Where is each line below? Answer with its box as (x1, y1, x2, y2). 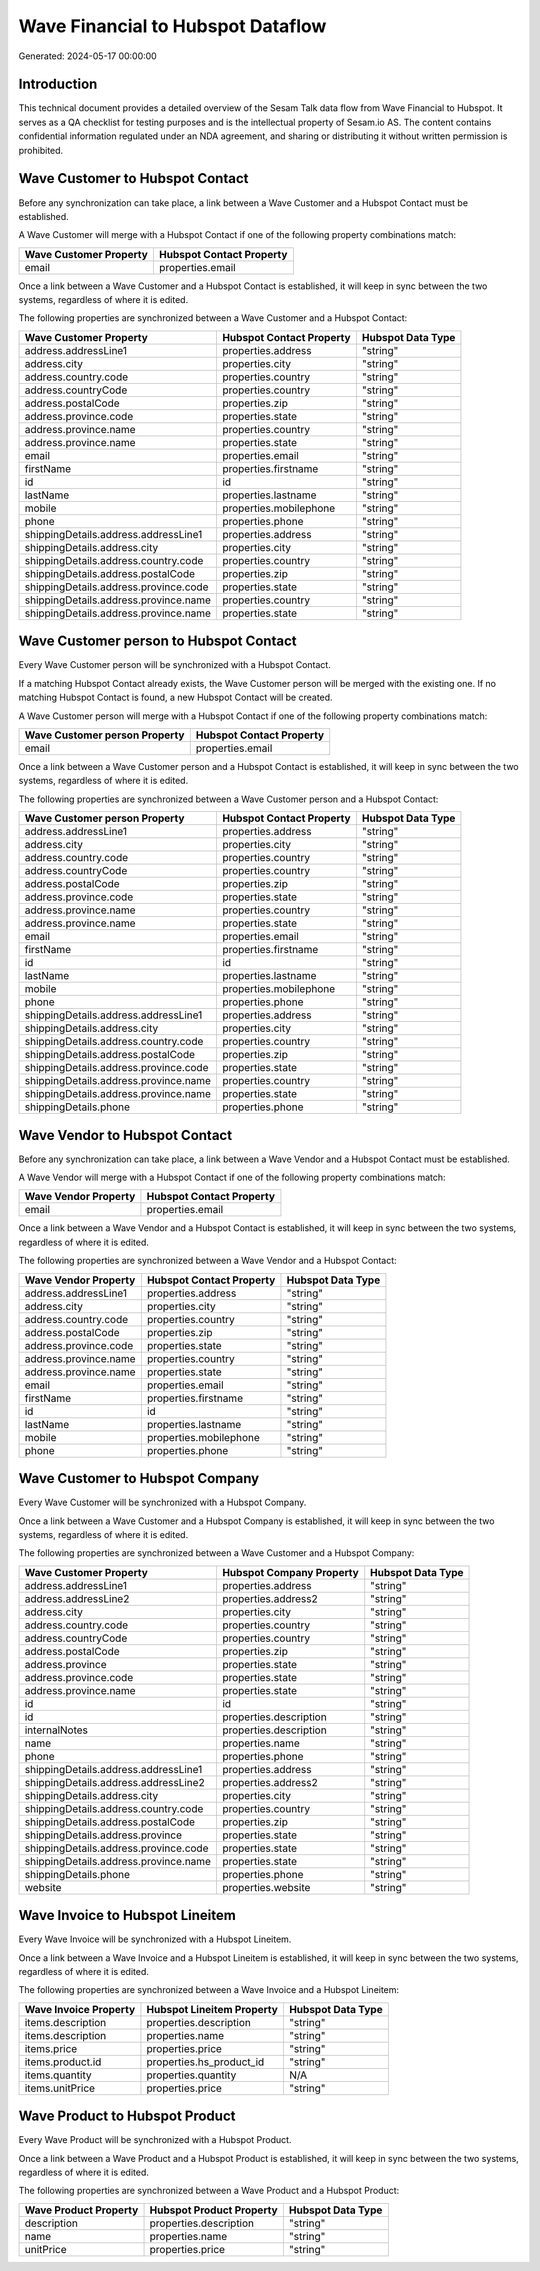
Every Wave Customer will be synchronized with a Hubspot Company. (18, 1496, 307, 1509)
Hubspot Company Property (221, 1565, 359, 1579)
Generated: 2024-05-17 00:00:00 (18, 50, 157, 62)
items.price (24, 2041, 78, 2055)
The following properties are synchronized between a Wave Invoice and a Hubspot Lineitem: (18, 1984, 400, 1996)
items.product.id (24, 2055, 102, 2069)
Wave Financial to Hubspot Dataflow (18, 15, 327, 37)
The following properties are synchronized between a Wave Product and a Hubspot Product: (18, 2185, 400, 2197)
